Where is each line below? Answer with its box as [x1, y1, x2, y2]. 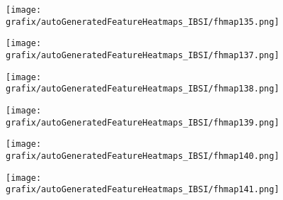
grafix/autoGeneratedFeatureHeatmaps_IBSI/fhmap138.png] [6, 84, 279, 94]
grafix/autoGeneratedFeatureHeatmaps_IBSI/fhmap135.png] [6, 16, 279, 27]
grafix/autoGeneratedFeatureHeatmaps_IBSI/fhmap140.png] [6, 150, 279, 161]
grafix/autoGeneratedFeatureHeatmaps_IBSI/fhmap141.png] [6, 184, 279, 195]
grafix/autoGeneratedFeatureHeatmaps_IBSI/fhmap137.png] [6, 50, 279, 60]
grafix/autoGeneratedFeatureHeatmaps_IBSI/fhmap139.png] [6, 117, 279, 128]
